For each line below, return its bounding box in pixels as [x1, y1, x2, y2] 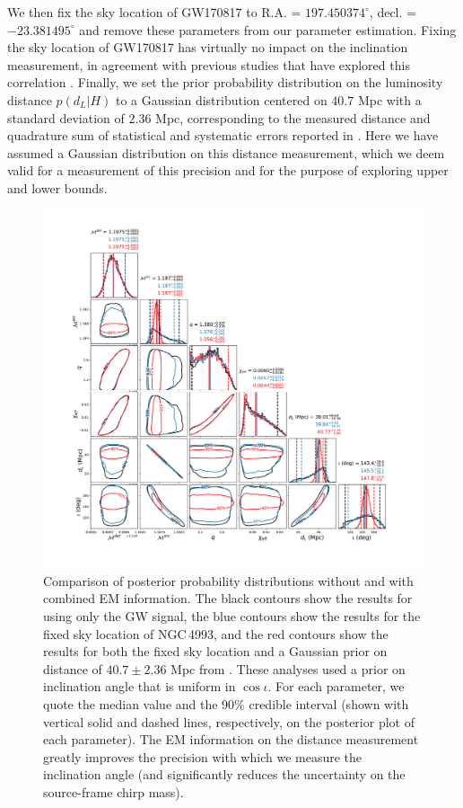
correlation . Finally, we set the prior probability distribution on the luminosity [7, 73, 443, 92]
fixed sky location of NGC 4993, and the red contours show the [43, 624, 389, 643]
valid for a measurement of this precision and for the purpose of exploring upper [7, 161, 449, 180]
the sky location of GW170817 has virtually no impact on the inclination [7, 38, 408, 57]
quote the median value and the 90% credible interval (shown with [43, 695, 409, 714]
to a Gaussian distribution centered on [115, 90, 328, 109]
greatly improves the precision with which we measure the [43, 747, 363, 766]
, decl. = [369, 3, 416, 21]
